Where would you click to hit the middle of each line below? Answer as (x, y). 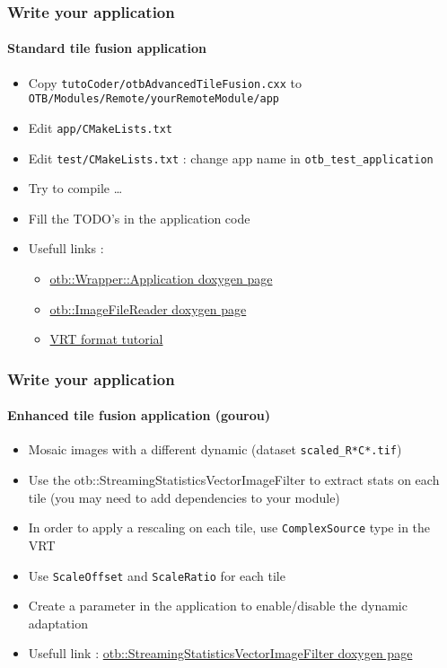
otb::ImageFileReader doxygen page (148, 308)
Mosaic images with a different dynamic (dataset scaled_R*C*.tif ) (215, 449)
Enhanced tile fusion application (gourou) (139, 415)
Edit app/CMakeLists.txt (100, 127)
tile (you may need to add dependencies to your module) (184, 497)
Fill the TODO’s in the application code (139, 218)
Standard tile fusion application (107, 48)
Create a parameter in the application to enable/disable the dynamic (218, 606)
